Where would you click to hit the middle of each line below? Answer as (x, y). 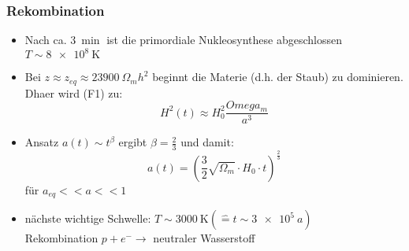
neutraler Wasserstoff (204, 238)
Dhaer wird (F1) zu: (74, 92)
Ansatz (42, 142)
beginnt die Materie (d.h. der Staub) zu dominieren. (278, 77)
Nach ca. (46, 40)
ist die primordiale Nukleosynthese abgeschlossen (224, 40)
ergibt (133, 142)
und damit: (207, 142)
